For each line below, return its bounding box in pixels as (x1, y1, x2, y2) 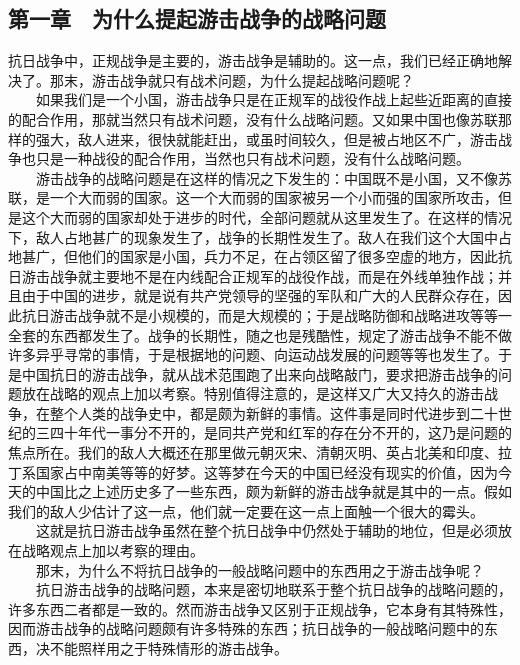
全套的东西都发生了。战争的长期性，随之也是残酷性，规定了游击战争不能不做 (8, 324, 512, 345)
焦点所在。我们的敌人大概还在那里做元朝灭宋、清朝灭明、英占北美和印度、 (8, 442, 498, 463)
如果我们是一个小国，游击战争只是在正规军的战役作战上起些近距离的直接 (35, 89, 512, 110)
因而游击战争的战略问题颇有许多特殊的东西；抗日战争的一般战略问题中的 (8, 618, 484, 639)
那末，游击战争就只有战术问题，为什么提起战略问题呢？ (49, 69, 414, 90)
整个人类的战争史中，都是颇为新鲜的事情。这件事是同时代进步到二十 (49, 402, 498, 423)
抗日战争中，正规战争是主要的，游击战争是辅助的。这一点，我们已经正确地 (8, 50, 498, 71)
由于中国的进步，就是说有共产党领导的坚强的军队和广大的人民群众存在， (21, 285, 498, 306)
